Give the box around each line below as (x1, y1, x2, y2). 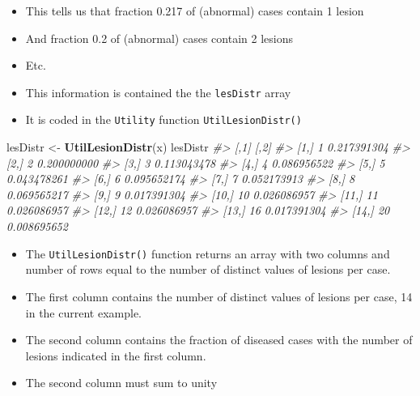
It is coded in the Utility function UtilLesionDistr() (25, 111, 302, 128)
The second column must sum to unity (25, 374, 218, 391)
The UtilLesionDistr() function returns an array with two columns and (25, 245, 390, 262)
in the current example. (25, 304, 142, 321)
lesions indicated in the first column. (25, 347, 206, 364)
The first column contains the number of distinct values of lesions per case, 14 (25, 287, 413, 304)
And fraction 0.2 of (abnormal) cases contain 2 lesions (25, 29, 293, 46)
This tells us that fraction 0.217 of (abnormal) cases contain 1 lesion (25, 2, 364, 19)
